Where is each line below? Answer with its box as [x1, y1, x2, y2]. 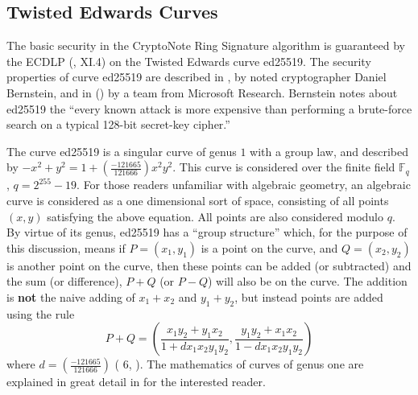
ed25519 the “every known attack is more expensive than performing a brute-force [6, 100, 412, 117]
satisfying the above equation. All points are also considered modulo [47, 208, 384, 224]
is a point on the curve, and [201, 239, 338, 256]
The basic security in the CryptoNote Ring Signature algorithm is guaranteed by [6, 37, 405, 54]
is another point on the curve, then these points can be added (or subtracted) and [6, 257, 412, 274]
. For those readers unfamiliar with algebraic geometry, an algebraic [77, 176, 411, 193]
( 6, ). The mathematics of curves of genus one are [114, 356, 364, 372]
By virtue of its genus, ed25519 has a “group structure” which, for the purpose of [6, 224, 408, 241]
